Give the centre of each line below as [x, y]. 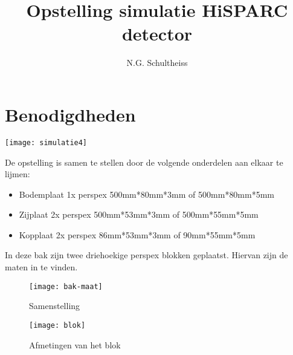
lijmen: [18, 174]
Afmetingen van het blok [75, 344]
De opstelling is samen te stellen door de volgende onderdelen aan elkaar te [144, 162]
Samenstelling [55, 306]
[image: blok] [57, 325]
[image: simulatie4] [46, 142]
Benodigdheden [70, 114]
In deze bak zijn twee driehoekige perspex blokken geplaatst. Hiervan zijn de [146, 255]
